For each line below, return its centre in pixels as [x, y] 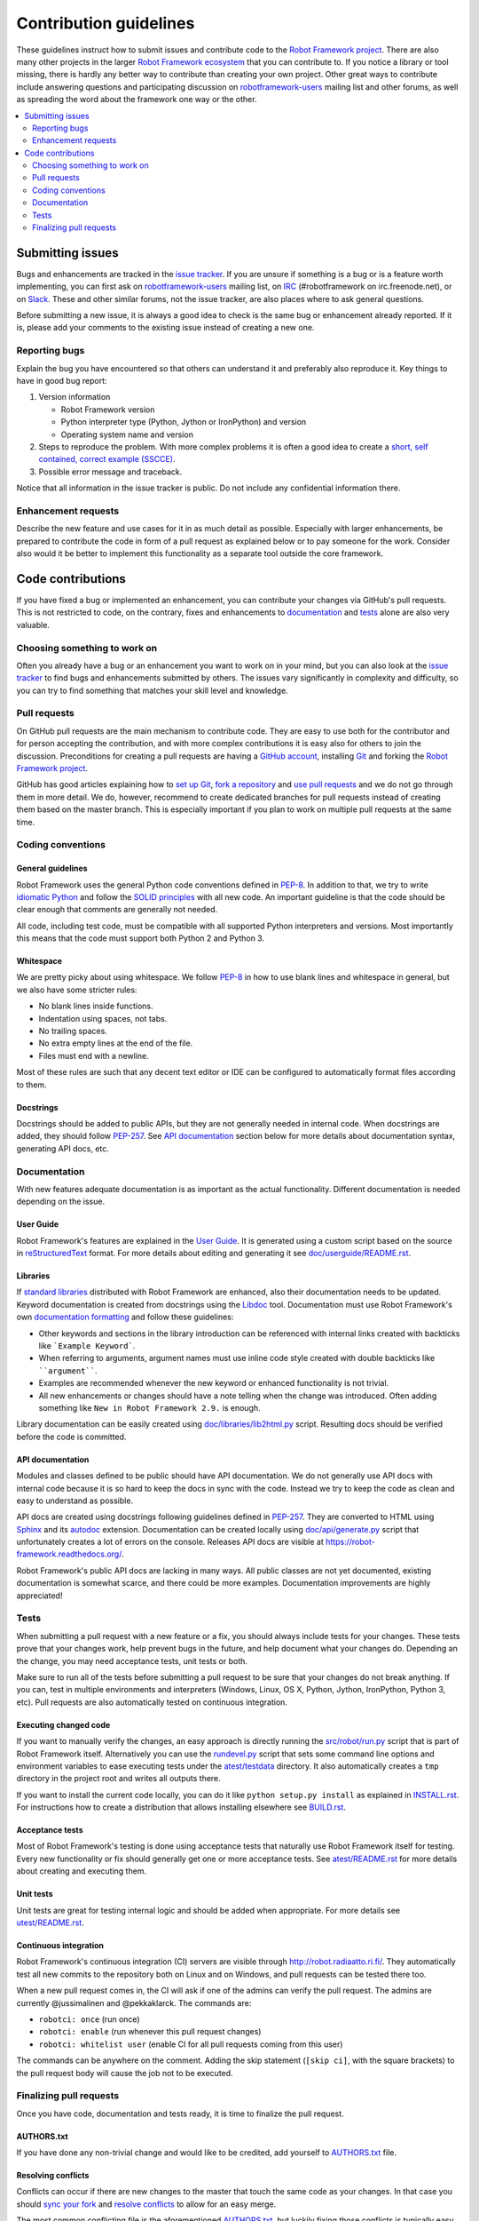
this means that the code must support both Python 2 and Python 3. [141, 938]
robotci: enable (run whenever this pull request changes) [150, 2032]
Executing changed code [63, 1724]
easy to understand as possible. [75, 1501]
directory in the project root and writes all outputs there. [118, 1779]
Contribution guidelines [106, 23]
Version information [75, 397]
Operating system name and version [127, 434]
